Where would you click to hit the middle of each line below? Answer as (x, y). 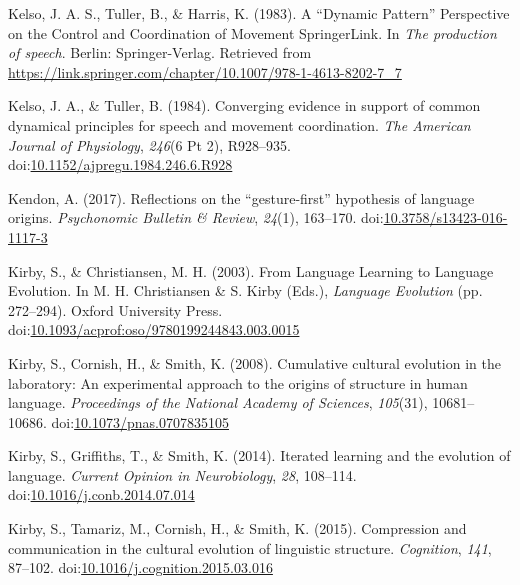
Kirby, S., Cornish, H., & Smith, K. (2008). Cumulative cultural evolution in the (254, 362)
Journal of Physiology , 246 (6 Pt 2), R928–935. (149, 144)
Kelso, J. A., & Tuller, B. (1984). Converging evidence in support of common (244, 105)
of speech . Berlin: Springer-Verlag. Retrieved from (160, 52)
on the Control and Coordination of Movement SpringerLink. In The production (252, 32)
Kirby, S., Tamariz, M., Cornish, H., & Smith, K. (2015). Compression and (237, 528)
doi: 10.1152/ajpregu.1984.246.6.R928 (120, 164)
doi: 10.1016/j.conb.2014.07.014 (101, 494)
